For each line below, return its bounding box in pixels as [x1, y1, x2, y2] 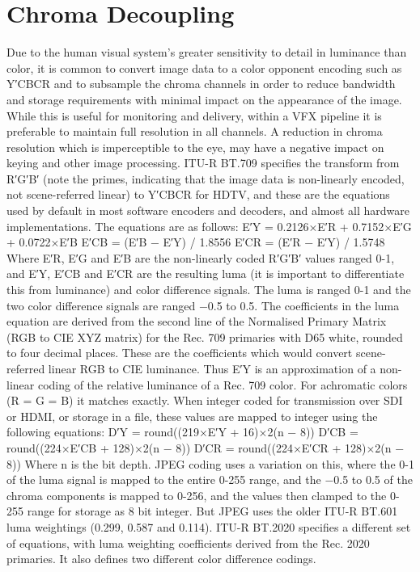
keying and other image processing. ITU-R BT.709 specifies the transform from [6, 154, 400, 171]
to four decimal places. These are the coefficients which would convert [6, 344, 353, 361]
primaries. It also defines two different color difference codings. [6, 550, 316, 567]
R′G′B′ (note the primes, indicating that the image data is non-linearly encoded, [6, 170, 405, 187]
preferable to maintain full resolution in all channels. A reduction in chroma [6, 123, 383, 140]
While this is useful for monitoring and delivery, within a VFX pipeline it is [6, 107, 382, 124]
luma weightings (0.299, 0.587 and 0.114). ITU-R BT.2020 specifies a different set [6, 518, 411, 535]
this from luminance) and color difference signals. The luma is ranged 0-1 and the [6, 281, 411, 298]
